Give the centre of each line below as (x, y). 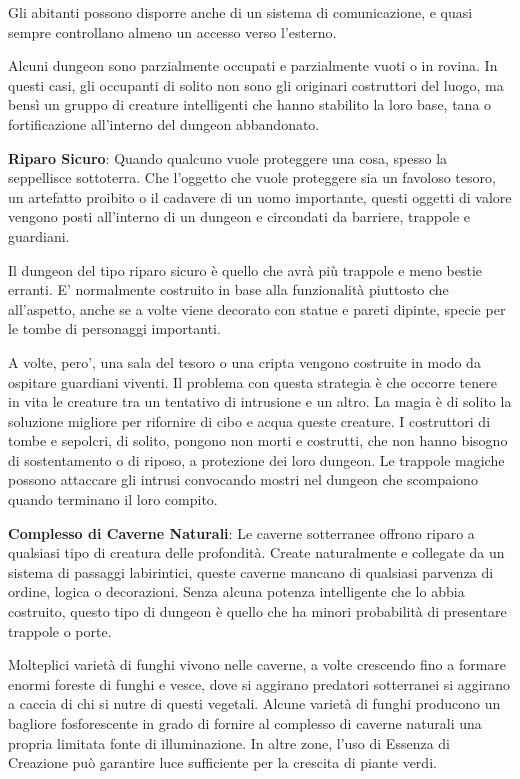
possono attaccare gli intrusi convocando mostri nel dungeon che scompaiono (243, 479)
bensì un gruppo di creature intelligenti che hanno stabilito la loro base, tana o (250, 104)
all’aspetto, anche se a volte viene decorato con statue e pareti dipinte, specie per (257, 308)
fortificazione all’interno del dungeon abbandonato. (164, 123)
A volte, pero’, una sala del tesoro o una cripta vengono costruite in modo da (244, 361)
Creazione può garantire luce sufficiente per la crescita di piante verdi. (222, 762)
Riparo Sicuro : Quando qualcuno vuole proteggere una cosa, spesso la (228, 157)
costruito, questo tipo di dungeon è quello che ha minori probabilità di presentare (257, 611)
